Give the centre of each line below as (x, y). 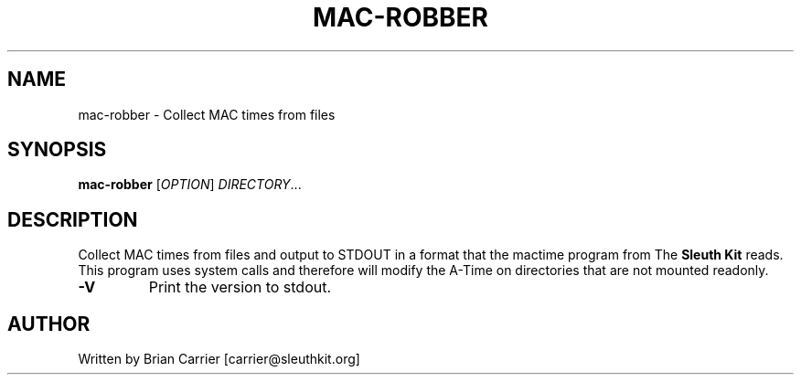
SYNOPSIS (57, 150)
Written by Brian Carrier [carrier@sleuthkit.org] (219, 359)
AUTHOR (49, 324)
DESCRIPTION (73, 219)
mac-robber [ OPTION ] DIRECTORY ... (190, 185)
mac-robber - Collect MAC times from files (207, 114)
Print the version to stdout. (240, 287)
